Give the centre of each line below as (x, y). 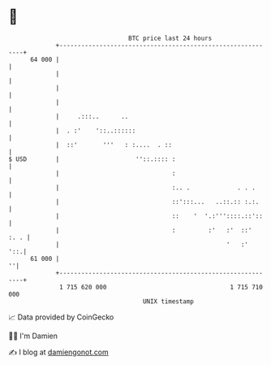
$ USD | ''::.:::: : (92, 159)
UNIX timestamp (168, 301)
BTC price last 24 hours (170, 38)
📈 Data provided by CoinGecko (61, 317)
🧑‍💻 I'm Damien (33, 336)
